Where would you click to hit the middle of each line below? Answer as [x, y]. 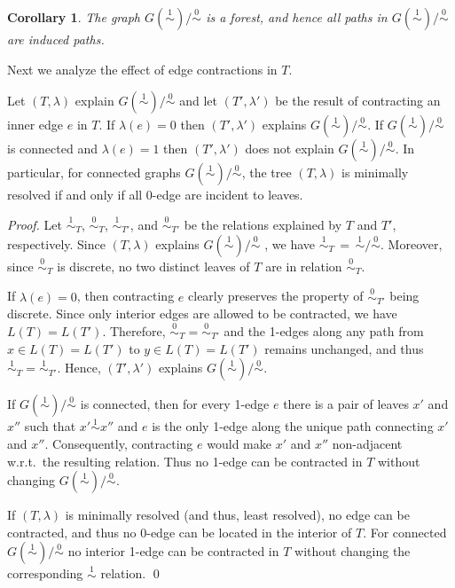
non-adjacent [367, 444]
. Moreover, [412, 243]
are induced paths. [56, 39]
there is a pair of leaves [346, 404]
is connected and [52, 149]
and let [199, 101]
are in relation [304, 266]
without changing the [353, 551]
